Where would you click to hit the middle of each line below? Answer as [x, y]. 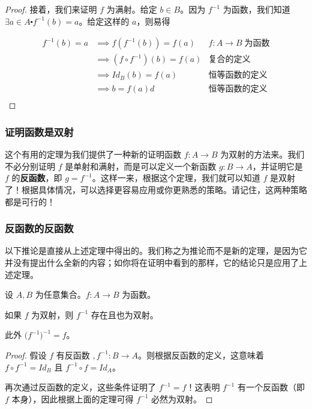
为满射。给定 [132, 9]
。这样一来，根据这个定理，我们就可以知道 [176, 178]
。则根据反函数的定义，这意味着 [201, 355]
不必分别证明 [30, 166]
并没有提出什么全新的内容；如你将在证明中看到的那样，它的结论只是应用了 [152, 262]
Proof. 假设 [26, 355]
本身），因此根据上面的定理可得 [73, 398]
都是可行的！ [30, 201]
